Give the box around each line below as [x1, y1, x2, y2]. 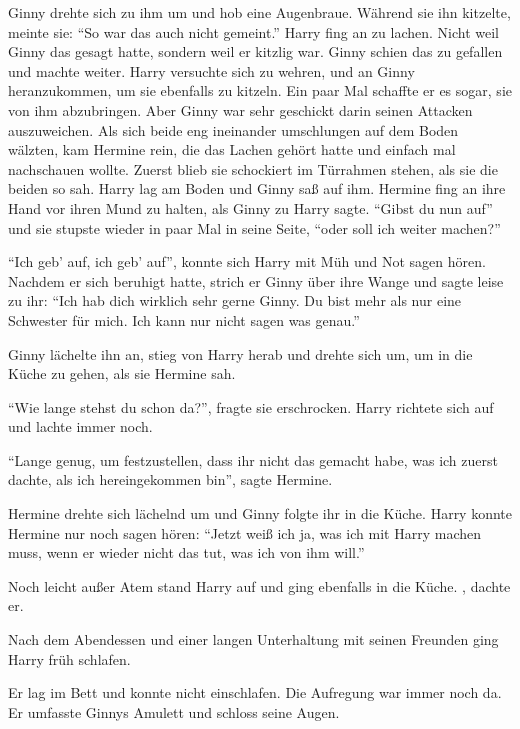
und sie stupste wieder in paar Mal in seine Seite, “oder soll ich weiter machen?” [8, 217, 501, 238]
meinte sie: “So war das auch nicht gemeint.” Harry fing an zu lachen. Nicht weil [8, 21, 499, 42]
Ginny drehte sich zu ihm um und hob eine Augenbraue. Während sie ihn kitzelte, [8, 2, 511, 22]
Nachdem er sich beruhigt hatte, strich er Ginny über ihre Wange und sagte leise [8, 270, 504, 291]
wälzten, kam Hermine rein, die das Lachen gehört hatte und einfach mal [8, 139, 456, 160]
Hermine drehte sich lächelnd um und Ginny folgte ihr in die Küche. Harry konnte [8, 503, 513, 524]
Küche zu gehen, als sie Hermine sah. [8, 363, 236, 384]
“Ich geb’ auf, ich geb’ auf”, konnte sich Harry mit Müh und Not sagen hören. [8, 251, 486, 272]
